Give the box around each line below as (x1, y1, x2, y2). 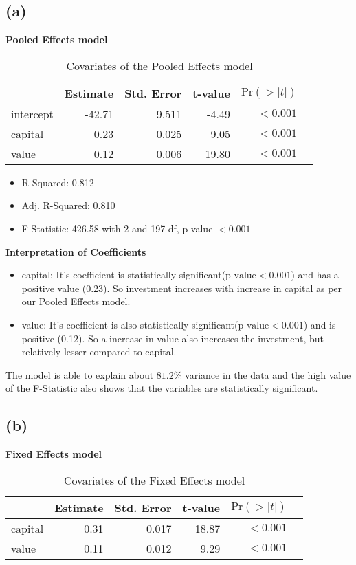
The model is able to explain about (5, 367, 154, 381)
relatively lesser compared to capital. (21, 344, 177, 359)
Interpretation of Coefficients (5, 244, 146, 258)
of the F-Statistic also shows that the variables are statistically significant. (5, 381, 318, 395)
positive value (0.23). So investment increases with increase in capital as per (21, 280, 342, 295)
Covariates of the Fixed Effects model (64, 472, 245, 488)
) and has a (291, 267, 339, 282)
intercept (11, 105, 54, 122)
